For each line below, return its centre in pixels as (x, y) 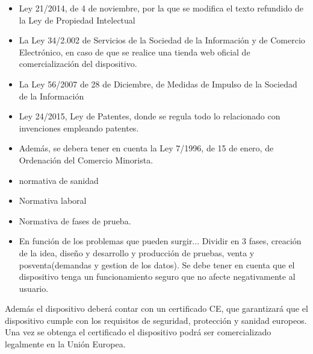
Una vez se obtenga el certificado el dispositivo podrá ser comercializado (138, 332)
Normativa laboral (53, 201)
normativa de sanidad (59, 180)
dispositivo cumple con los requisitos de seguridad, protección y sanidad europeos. (156, 320)
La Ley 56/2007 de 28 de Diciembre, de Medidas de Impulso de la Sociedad (158, 84)
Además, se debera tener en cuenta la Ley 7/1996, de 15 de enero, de (146, 148)
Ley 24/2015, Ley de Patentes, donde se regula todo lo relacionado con (150, 116)
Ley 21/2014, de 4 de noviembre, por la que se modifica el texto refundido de (161, 8)
